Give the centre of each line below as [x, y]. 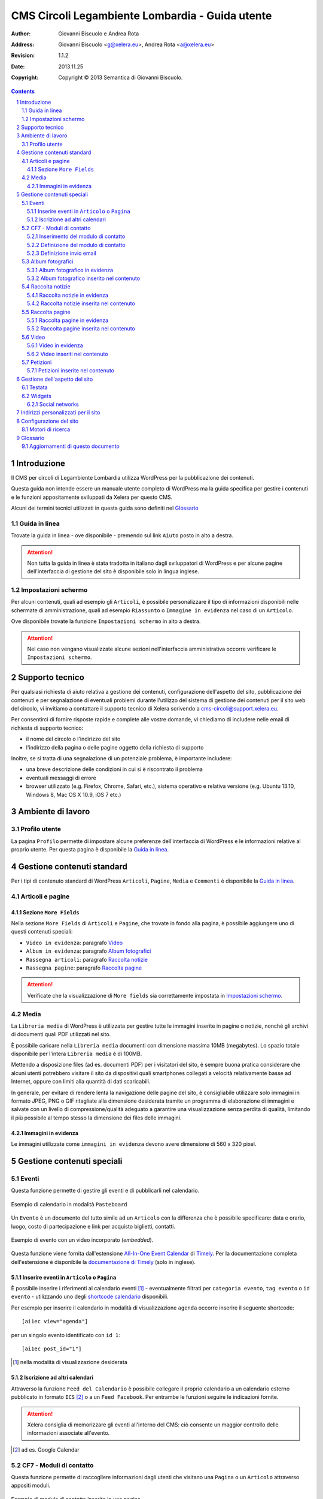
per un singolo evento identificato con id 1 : [65, 1335]
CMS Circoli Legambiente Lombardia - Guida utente [141, 16]
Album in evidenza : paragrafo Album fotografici [89, 951]
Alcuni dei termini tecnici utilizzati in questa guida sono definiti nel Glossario [105, 508]
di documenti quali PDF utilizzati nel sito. [61, 1034]
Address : [23, 44]
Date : [18, 67]
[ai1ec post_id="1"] [52, 1349]
